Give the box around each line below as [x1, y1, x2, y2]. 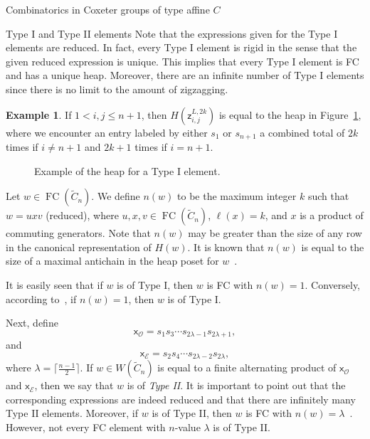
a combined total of [260, 125, 345, 139]
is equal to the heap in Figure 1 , [218, 107, 361, 122]
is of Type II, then [152, 406, 232, 421]
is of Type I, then [117, 277, 194, 292]
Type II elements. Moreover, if [6, 406, 139, 421]
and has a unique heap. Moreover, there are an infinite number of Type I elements [6, 68, 364, 83]
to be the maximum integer [177, 189, 297, 203]
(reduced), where [46, 208, 119, 223]
